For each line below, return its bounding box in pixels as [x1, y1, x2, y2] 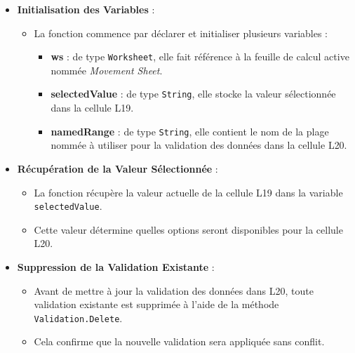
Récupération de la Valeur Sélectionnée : [17, 161, 218, 175]
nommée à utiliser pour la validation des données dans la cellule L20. [51, 138, 347, 152]
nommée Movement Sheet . [51, 62, 163, 77]
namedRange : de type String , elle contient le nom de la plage [51, 124, 329, 138]
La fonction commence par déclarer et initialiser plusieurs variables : [34, 25, 328, 40]
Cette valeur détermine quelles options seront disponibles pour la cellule [34, 222, 343, 237]
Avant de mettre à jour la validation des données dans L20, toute [34, 283, 314, 298]
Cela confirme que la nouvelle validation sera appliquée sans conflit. [34, 334, 325, 349]
